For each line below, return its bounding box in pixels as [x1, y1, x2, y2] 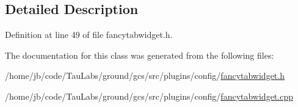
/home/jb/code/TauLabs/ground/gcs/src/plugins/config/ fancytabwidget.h [5, 69, 285, 82]
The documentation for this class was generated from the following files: [5, 48, 274, 61]
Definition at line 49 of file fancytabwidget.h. [5, 28, 173, 41]
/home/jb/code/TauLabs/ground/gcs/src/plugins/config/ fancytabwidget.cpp [5, 89, 293, 102]
